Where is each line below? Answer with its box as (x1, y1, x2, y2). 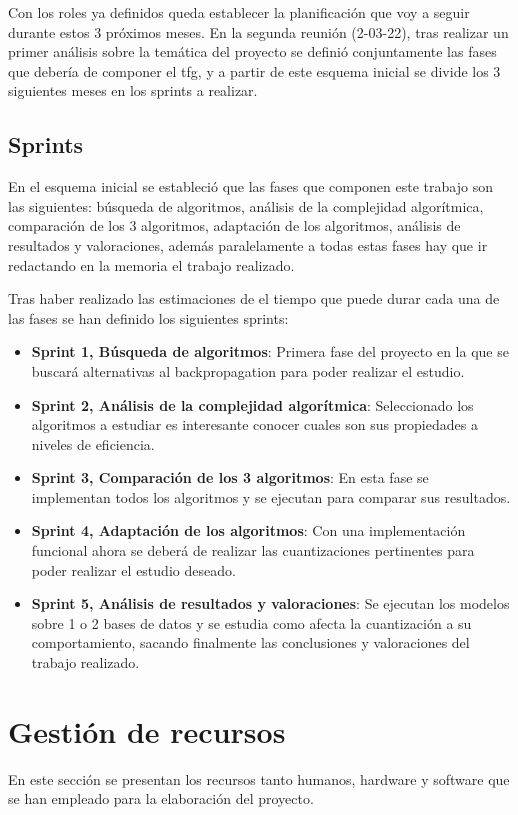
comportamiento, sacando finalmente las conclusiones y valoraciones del (31, 632, 470, 653)
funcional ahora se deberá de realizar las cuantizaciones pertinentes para (31, 540, 475, 561)
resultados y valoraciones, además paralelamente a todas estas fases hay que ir (8, 234, 488, 255)
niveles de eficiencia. (31, 433, 155, 454)
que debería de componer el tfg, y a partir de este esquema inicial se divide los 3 (8, 60, 501, 81)
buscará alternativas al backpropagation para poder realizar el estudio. (31, 360, 465, 381)
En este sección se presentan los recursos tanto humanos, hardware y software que (8, 768, 510, 789)
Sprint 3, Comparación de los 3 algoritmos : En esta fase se (31, 467, 429, 488)
